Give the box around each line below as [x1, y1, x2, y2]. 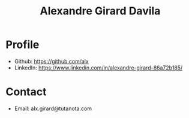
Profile [5, 38, 40, 52]
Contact [5, 85, 47, 99]
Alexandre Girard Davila [40, 4, 161, 18]
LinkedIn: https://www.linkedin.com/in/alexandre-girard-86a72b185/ [14, 64, 183, 71]
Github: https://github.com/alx [14, 58, 89, 65]
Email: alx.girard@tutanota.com [14, 105, 92, 112]
